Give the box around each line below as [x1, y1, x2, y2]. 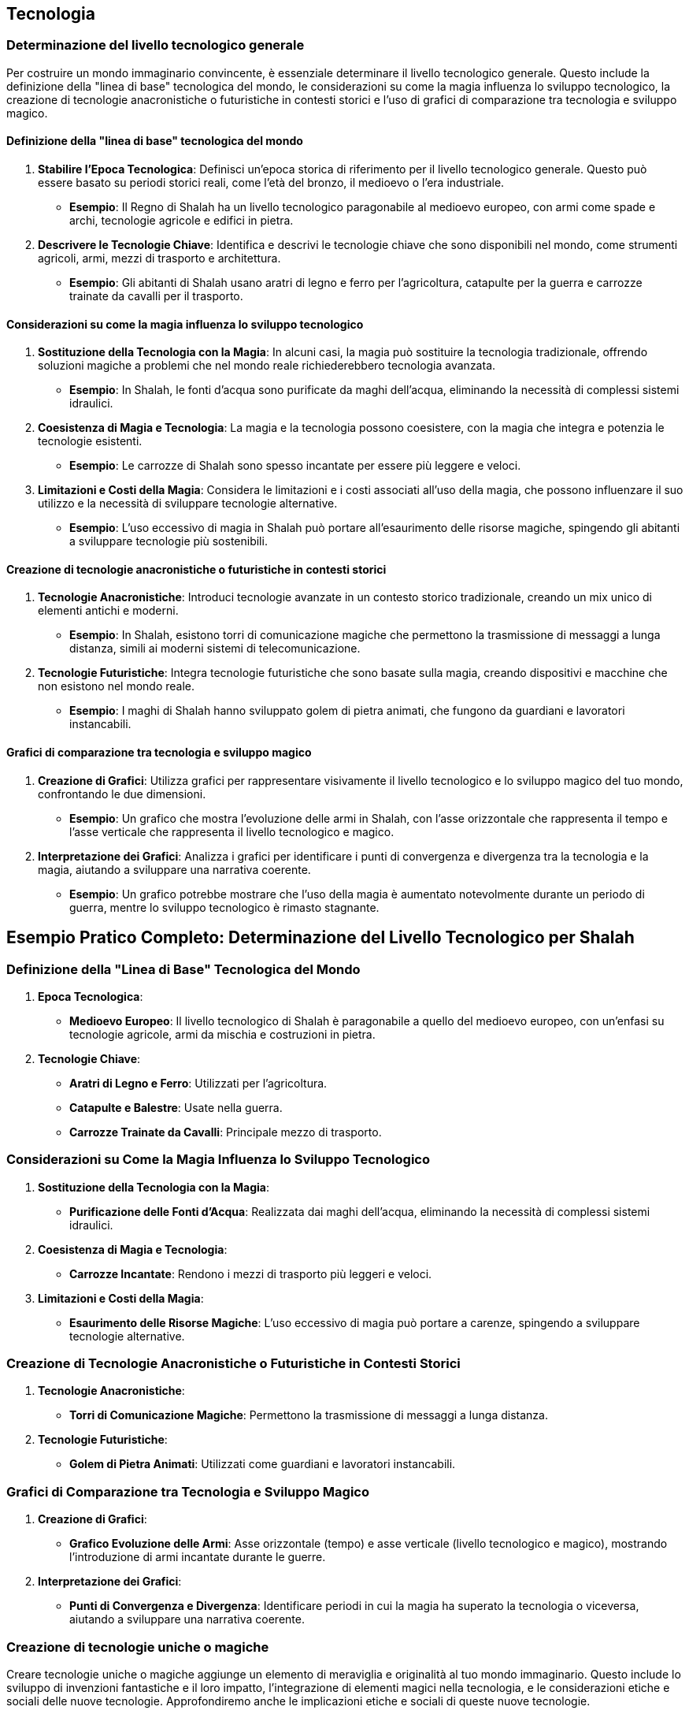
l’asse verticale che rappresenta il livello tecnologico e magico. [69, 824, 395, 838]
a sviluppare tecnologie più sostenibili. [69, 534, 268, 548]
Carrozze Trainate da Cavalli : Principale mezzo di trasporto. [69, 1125, 382, 1139]
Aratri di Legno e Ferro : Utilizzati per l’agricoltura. [69, 1076, 328, 1090]
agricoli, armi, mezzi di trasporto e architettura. [38, 251, 281, 266]
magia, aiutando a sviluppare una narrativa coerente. [38, 862, 311, 876]
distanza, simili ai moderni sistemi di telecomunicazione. [69, 641, 361, 656]
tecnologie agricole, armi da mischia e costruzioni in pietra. [69, 1027, 376, 1041]
